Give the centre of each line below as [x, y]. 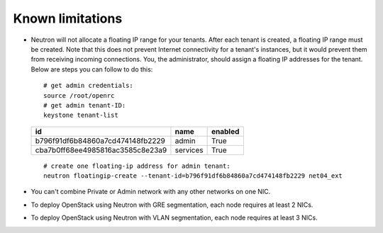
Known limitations [68, 18]
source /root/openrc [79, 95]
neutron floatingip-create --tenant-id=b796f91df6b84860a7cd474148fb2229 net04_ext [193, 176]
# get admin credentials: [89, 86]
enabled [226, 131]
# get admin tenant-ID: [85, 105]
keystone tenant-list [81, 115]
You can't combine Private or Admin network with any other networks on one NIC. [151, 192]
